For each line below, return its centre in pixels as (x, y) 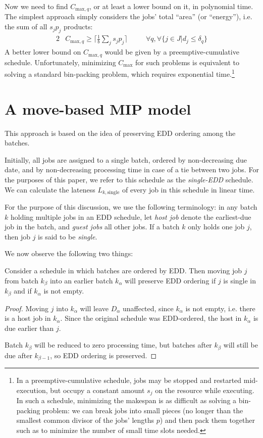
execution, (32, 390)
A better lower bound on (43, 52)
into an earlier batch (81, 280)
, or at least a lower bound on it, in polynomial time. (171, 6)
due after (18, 355)
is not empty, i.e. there (220, 308)
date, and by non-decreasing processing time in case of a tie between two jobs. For (132, 169)
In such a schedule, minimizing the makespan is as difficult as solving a (126, 400)
